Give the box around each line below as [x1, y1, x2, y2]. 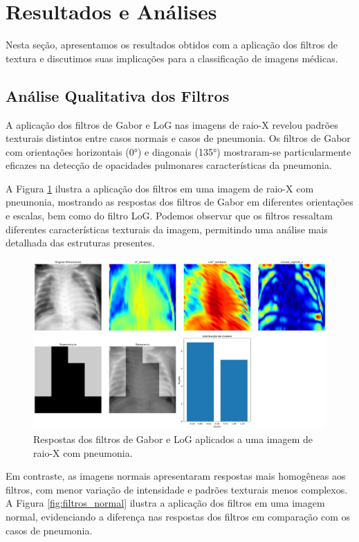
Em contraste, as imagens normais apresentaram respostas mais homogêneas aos [6, 469, 346, 483]
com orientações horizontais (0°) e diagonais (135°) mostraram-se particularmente [6, 144, 351, 159]
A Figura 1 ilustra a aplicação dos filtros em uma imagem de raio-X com [6, 181, 314, 195]
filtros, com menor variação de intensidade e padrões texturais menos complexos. [6, 482, 348, 496]
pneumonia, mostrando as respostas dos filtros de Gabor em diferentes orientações [6, 195, 353, 209]
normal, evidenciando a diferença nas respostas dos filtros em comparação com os [6, 509, 351, 523]
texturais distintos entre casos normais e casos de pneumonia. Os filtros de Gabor [6, 131, 351, 145]
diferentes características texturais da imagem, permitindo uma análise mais [6, 222, 328, 236]
